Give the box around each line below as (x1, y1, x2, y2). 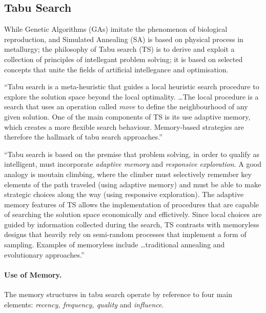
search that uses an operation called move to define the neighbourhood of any (4, 101, 248, 112)
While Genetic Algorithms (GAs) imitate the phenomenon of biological (4, 24, 228, 34)
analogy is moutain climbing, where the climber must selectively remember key (4, 168, 252, 179)
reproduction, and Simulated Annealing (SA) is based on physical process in (4, 33, 243, 44)
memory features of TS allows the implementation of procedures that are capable (4, 199, 259, 209)
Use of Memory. (4, 269, 62, 280)
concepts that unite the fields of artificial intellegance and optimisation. (4, 64, 229, 74)
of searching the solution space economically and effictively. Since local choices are (4, 209, 262, 220)
